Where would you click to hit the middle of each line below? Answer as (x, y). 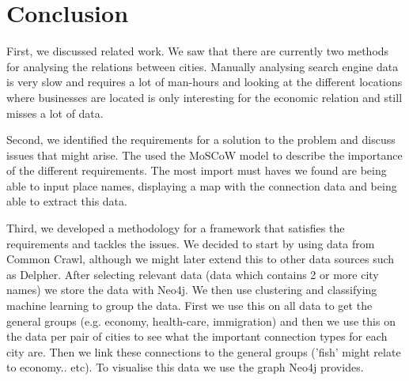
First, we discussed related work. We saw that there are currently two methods (198, 51)
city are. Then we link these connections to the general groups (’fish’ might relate (204, 351)
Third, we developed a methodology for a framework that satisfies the (176, 228)
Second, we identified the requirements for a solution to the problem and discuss (201, 140)
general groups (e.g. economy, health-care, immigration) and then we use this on (201, 321)
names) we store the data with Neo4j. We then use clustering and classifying (192, 290)
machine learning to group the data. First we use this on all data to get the (189, 306)
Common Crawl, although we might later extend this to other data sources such (201, 259)
